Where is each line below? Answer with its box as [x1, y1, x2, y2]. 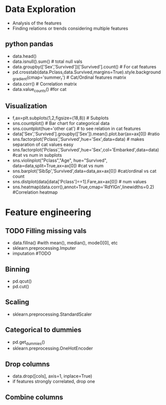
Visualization [5, 101, 47, 110]
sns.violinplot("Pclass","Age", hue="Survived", [12, 157, 107, 163]
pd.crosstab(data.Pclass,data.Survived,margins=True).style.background [12, 69, 161, 75]
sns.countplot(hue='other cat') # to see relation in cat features [12, 126, 141, 132]
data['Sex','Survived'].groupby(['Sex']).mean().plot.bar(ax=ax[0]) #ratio [12, 131, 160, 137]
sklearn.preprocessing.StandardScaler [12, 311, 92, 317]
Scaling [5, 298, 29, 307]
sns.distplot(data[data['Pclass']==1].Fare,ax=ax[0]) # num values [12, 179, 146, 185]
